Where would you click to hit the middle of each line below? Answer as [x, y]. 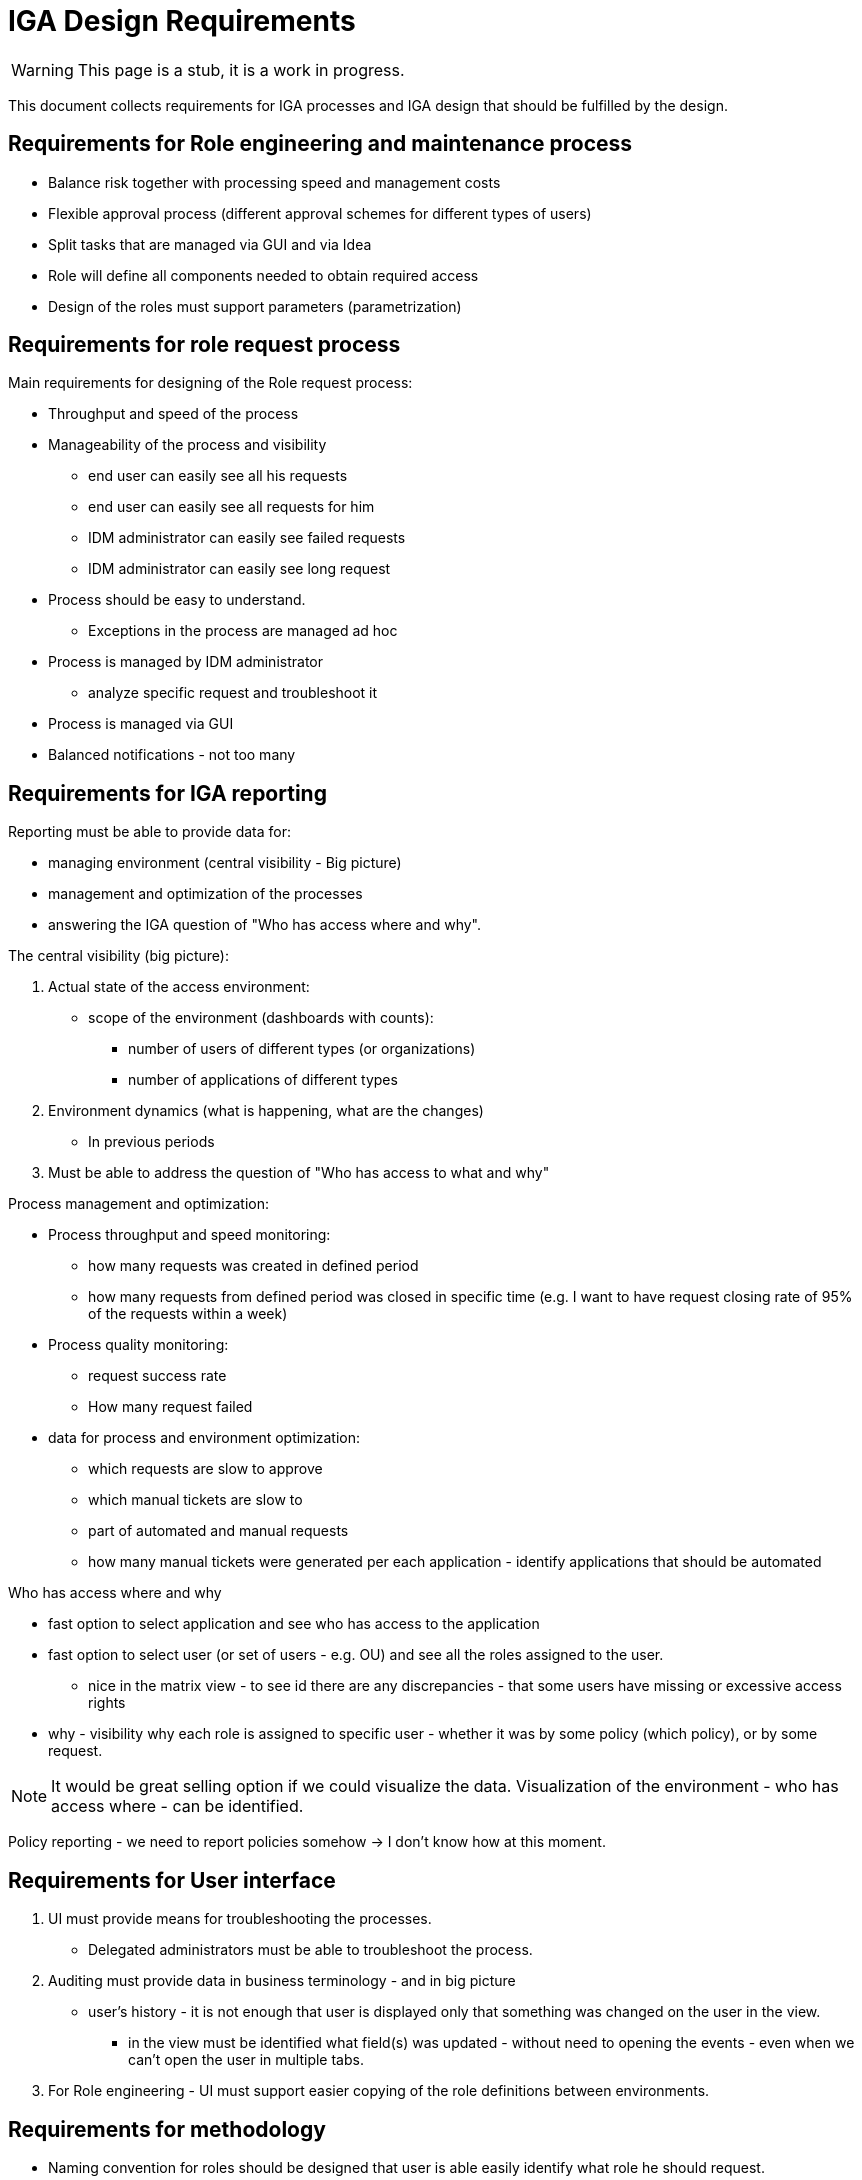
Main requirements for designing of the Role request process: [210, 383]
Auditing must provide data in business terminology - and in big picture [282, 1981]
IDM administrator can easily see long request [239, 569]
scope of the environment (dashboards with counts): [261, 1018]
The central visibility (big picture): [118, 956]
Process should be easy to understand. [177, 600]
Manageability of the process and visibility [187, 445]
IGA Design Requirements [182, 21]
